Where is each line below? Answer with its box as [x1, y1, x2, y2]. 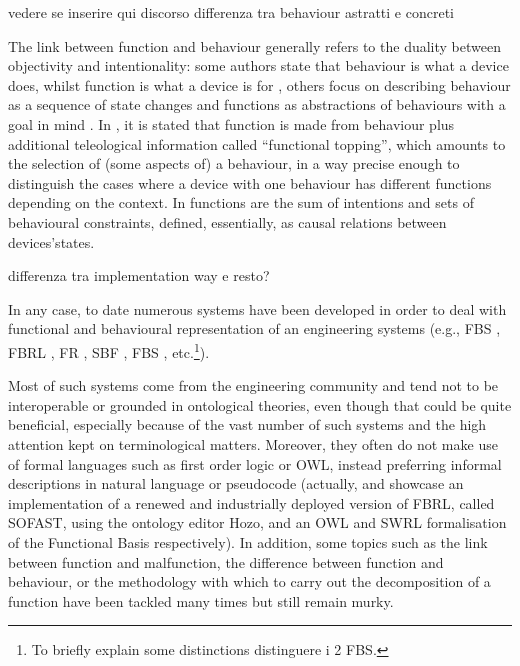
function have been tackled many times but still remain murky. [8, 590, 394, 611]
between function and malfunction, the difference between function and [8, 551, 444, 572]
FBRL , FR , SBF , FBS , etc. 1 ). [8, 338, 210, 362]
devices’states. [8, 231, 95, 252]
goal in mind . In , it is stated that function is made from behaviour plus [8, 113, 455, 134]
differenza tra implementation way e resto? [8, 265, 270, 286]
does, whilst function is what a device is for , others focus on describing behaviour [8, 74, 511, 95]
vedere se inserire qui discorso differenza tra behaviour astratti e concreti [8, 2, 454, 22]
